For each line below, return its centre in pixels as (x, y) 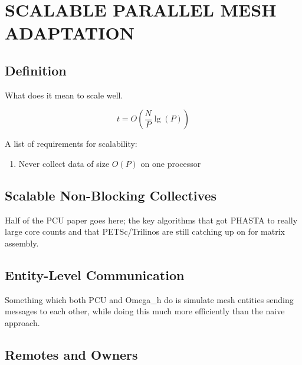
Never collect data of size (64, 163)
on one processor (171, 163)
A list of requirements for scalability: (71, 144)
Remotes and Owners (71, 354)
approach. (22, 322)
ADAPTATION (70, 33)
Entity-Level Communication (95, 274)
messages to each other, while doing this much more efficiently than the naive (145, 311)
